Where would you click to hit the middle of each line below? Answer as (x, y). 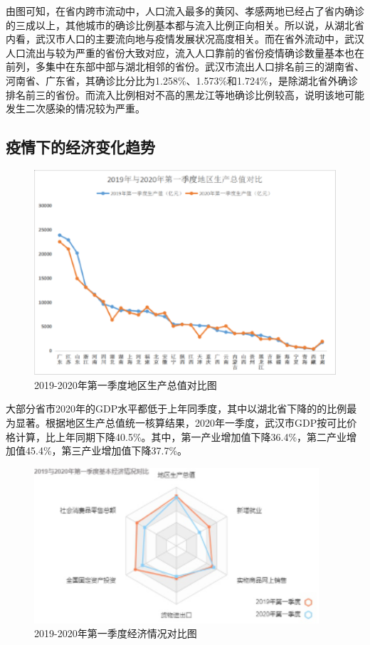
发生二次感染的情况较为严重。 (75, 108)
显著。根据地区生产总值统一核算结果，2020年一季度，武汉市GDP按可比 (181, 423)
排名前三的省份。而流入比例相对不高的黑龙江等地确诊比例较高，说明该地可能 (185, 94)
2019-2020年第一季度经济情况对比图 (116, 633)
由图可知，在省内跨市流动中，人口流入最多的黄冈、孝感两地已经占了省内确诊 (185, 11)
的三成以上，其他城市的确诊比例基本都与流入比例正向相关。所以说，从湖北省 (185, 25)
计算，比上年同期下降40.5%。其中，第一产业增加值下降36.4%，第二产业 (181, 436)
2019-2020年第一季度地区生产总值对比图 (126, 384)
